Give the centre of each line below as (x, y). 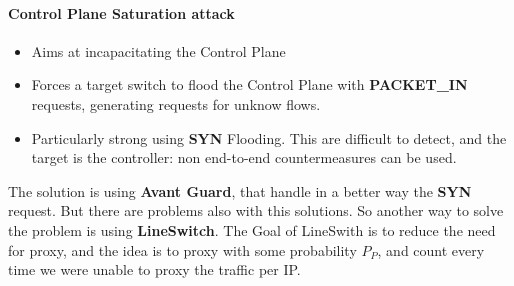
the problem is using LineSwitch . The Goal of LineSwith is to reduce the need (252, 229)
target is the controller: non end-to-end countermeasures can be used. (244, 157)
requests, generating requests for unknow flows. (176, 103)
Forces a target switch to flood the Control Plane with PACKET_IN (249, 84)
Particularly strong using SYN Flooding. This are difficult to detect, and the (269, 137)
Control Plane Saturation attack (121, 12)
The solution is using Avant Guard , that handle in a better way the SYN (240, 190)
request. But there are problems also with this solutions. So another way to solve (256, 210)
